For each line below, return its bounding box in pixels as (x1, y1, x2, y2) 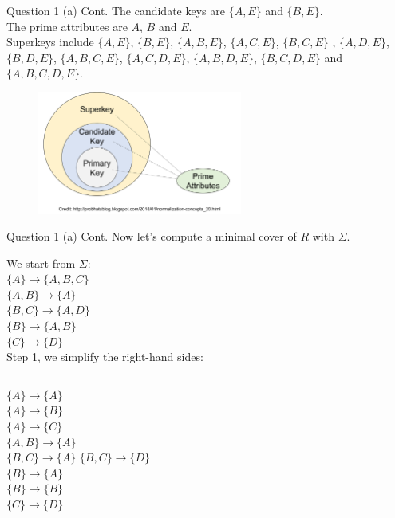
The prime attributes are (6, 18, 128, 34)
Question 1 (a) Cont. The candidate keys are (6, 2, 225, 18)
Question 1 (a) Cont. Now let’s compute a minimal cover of (6, 228, 297, 245)
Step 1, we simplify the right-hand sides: (6, 348, 203, 365)
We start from (6, 254, 76, 271)
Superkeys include (6, 33, 94, 50)
